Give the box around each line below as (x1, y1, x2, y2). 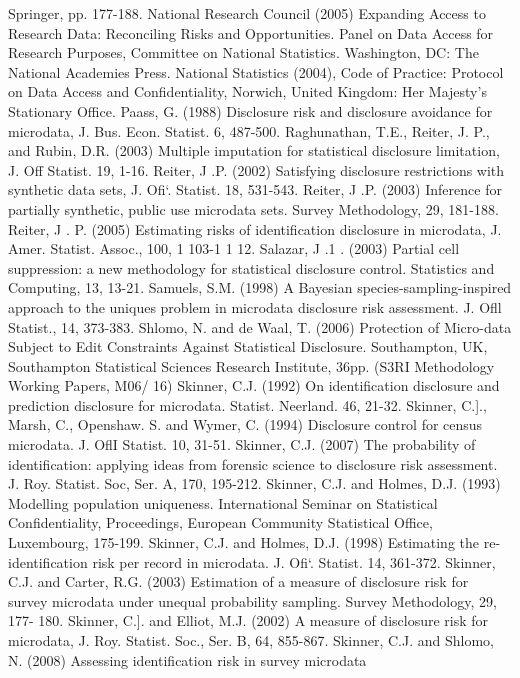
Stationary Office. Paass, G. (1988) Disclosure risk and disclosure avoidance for (8, 100, 493, 121)
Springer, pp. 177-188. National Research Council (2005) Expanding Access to (8, 3, 486, 23)
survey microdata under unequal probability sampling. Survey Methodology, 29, (8, 590, 497, 611)
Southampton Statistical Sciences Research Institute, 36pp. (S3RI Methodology (8, 355, 495, 376)
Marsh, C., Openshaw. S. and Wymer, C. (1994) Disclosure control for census (8, 414, 483, 435)
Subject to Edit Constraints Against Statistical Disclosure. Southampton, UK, (8, 336, 488, 357)
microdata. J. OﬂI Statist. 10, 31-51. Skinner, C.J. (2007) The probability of (8, 434, 476, 455)
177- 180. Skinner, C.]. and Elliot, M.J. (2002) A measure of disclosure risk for (8, 610, 489, 631)
